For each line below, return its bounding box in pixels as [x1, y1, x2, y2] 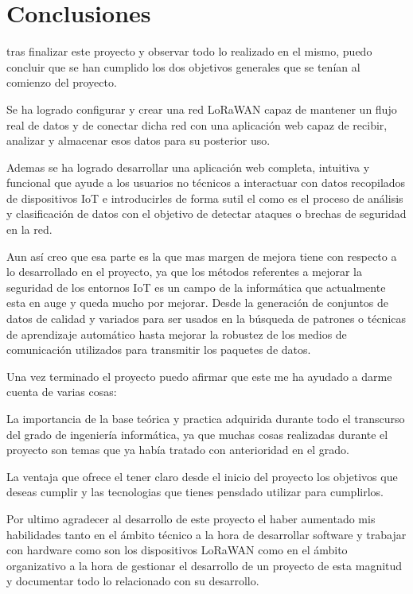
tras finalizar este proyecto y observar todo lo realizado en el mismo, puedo [6, 43, 372, 60]
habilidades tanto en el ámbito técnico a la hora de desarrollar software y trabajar [6, 526, 407, 542]
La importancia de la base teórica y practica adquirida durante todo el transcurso [6, 410, 405, 426]
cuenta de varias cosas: [6, 383, 117, 400]
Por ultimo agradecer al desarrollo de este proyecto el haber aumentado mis [6, 510, 376, 526]
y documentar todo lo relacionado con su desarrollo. [6, 573, 259, 589]
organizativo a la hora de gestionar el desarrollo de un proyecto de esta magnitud [6, 557, 403, 573]
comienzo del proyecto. [6, 74, 117, 91]
